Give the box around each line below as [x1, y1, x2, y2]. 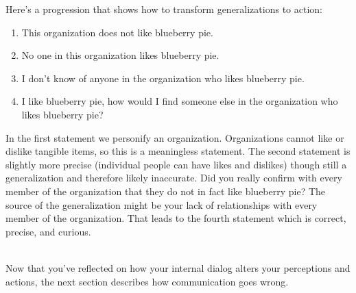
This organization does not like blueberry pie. [21, 25, 213, 39]
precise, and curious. [5, 224, 91, 238]
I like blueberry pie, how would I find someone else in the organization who [21, 94, 338, 108]
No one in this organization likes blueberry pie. [21, 48, 219, 62]
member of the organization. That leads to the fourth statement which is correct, [5, 211, 346, 225]
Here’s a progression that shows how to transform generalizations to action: [5, 2, 322, 16]
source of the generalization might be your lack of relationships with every [5, 197, 318, 212]
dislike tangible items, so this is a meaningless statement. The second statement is [5, 144, 351, 158]
